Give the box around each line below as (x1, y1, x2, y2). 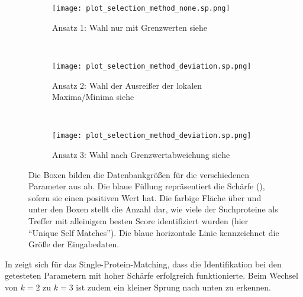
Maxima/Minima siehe (52, 91, 134, 103)
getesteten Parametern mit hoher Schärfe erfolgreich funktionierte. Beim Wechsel (5, 269, 298, 282)
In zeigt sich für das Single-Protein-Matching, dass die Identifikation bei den (5, 257, 282, 270)
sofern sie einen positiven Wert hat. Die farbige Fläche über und (28, 191, 262, 204)
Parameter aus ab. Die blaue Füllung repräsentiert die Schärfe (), (28, 180, 265, 192)
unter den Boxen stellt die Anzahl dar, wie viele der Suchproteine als (28, 203, 278, 215)
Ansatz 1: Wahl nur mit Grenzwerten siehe (52, 21, 208, 33)
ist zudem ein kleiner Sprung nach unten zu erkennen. (76, 280, 271, 293)
